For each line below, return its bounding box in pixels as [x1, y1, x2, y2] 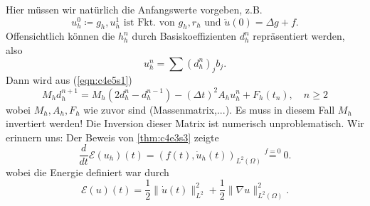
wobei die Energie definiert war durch [6, 164, 169, 179]
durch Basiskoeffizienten [132, 28, 236, 43]
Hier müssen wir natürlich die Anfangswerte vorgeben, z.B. [6, 2, 263, 16]
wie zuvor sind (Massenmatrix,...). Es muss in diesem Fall [83, 102, 335, 116]
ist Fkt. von [123, 17, 175, 28]
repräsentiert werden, [253, 28, 345, 43]
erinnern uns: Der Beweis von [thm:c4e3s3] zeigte [6, 129, 219, 144]
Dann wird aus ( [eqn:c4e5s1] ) [6, 72, 132, 87]
